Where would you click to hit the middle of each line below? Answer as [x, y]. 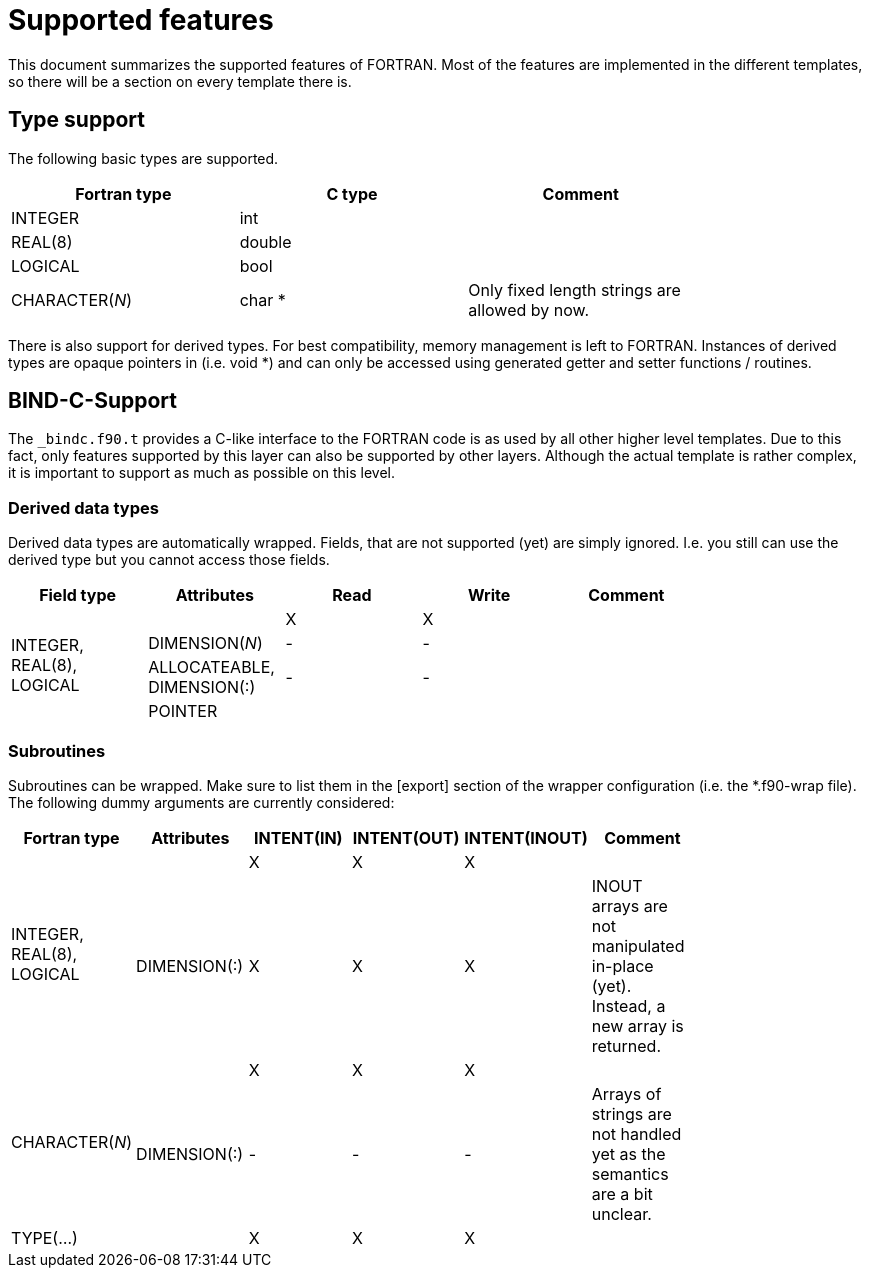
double [265, 241]
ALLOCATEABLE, [211, 667]
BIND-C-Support [92, 401]
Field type [78, 595]
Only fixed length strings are [574, 289]
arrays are [629, 905]
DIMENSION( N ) [205, 643]
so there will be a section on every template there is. [180, 81]
